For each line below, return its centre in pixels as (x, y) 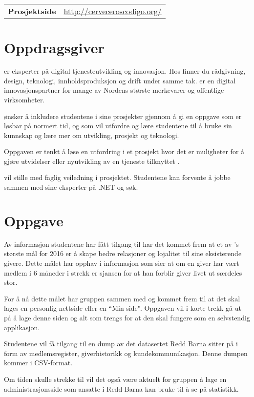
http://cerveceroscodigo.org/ (113, 11)
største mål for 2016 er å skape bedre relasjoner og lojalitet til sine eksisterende (123, 253)
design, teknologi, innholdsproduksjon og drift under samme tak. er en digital (120, 80)
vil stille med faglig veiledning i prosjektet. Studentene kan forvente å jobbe (117, 177)
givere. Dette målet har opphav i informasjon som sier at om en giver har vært (122, 263)
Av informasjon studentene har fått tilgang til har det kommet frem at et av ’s (121, 244)
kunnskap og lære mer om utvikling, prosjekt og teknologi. (92, 135)
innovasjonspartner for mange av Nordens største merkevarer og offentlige (114, 90)
